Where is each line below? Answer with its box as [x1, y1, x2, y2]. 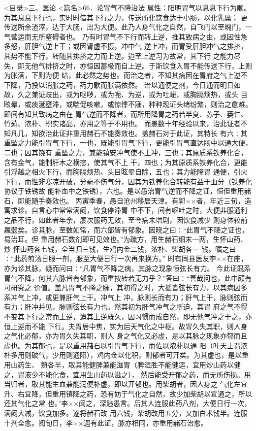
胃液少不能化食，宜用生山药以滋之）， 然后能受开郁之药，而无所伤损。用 [17, 369, 251, 379]
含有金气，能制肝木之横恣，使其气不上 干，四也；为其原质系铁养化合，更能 [4, 157, 248, 167]
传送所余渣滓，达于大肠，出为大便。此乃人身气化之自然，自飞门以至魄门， [4, 22, 245, 32]
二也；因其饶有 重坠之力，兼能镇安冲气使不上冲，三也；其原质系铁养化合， [4, 147, 248, 157]
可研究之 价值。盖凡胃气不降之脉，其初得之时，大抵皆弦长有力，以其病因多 [4, 282, 248, 293]
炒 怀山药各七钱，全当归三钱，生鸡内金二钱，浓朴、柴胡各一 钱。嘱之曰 [4, 243, 236, 254]
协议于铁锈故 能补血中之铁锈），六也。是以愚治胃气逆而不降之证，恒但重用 [4, 186, 244, 196]
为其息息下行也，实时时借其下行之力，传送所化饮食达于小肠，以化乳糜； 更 [4, 12, 248, 22]
